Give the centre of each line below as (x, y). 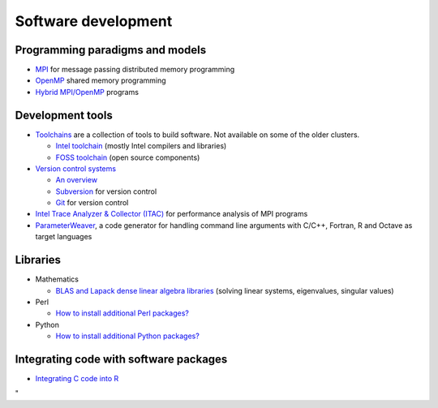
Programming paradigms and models (111, 50)
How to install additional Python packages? (128, 336)
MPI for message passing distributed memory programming (135, 70)
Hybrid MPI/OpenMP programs (87, 92)
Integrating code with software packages (121, 359)
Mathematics (57, 279)
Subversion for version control (106, 191)
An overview (76, 180)
